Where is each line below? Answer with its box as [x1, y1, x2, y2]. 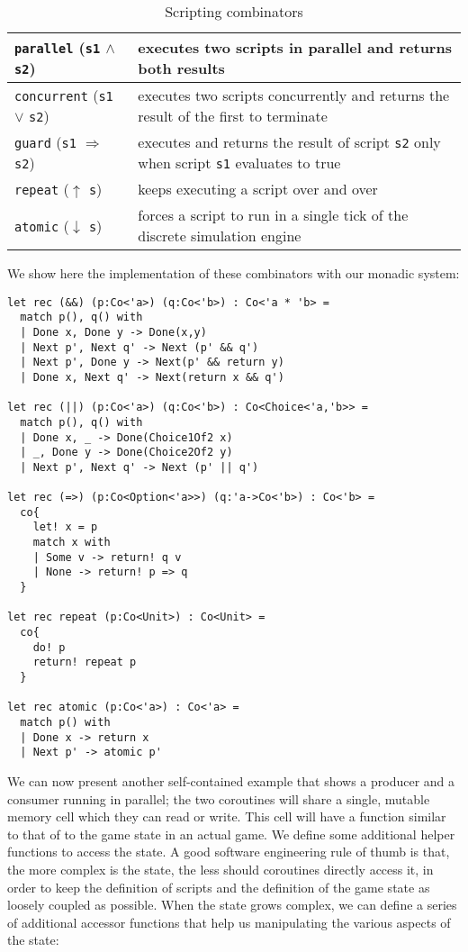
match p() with [20, 715, 111, 729]
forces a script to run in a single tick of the [138, 204, 409, 225]
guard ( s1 [14, 131, 76, 152]
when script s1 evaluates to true [138, 152, 341, 173]
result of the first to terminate [138, 105, 328, 126]
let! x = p [32, 521, 98, 534]
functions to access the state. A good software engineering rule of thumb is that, [7, 842, 450, 861]
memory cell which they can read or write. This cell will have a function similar [7, 807, 446, 826]
